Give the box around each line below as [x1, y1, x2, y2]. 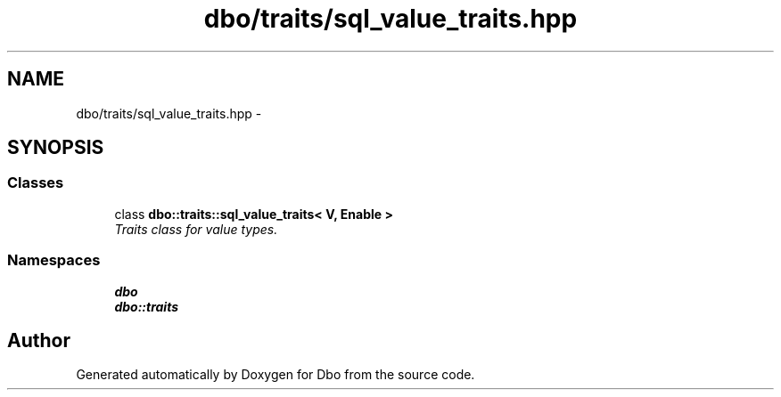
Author [7, 328, 70, 352]
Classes [7, 174, 64, 192]
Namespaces [7, 251, 101, 270]
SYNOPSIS [7, 136, 104, 159]
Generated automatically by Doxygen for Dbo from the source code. [76, 367, 475, 383]
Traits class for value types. [114, 221, 278, 237]
